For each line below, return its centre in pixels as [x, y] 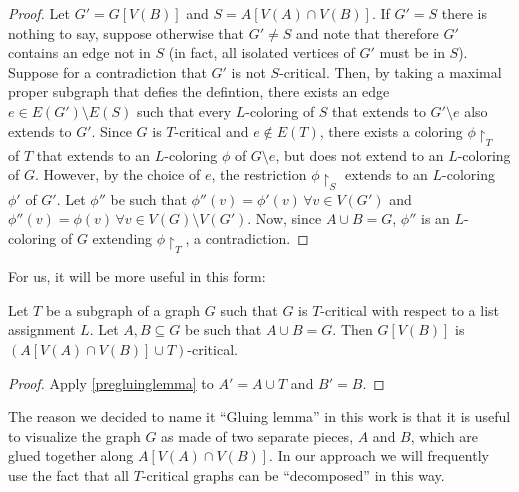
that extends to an [93, 154]
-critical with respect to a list [410, 309]
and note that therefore [367, 32]
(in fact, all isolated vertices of [261, 52]
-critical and [211, 130]
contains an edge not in [79, 52]
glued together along [71, 455]
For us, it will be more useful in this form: [137, 276]
